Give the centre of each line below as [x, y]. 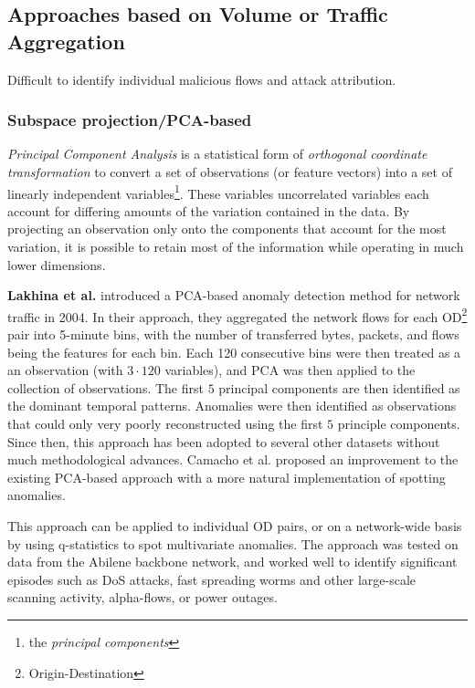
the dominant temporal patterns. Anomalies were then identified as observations [232, 406]
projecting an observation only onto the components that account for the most [227, 229]
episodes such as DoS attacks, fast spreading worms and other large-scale [212, 579]
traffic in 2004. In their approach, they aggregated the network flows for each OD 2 [237, 315]
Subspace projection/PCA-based [130, 120]
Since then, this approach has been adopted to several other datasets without [224, 441]
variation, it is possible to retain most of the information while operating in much [236, 247]
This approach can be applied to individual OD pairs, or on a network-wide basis [235, 526]
